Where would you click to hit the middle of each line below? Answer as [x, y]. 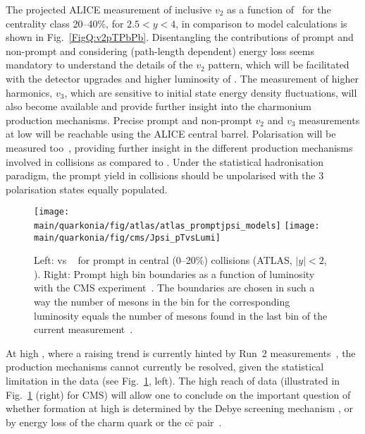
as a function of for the [279, 9]
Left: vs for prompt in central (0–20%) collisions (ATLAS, [163, 260]
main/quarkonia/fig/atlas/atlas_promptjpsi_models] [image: [177, 225]
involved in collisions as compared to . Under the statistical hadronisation [165, 161]
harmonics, [29, 92]
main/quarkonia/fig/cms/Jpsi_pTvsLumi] [127, 237]
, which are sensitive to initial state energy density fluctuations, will [211, 92]
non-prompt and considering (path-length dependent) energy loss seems [160, 50]
